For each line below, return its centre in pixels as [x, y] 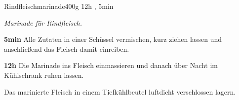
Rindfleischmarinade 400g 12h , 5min [59, 6]
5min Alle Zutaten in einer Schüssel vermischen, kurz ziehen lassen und [113, 39]
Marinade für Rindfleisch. [43, 22]
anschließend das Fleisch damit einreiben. [67, 49]
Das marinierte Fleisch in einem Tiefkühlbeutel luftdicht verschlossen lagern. [120, 91]
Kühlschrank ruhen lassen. [44, 75]
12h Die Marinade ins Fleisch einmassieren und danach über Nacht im [111, 65]
